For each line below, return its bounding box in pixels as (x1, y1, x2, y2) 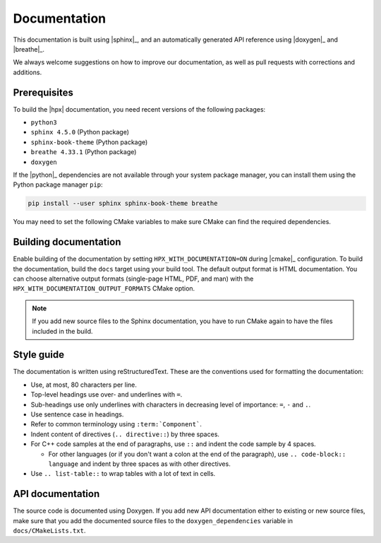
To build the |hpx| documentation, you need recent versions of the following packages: (13, 105, 266, 113)
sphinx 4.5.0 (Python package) (30, 128, 130, 136)
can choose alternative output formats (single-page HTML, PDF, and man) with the (13, 274, 254, 283)
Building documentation (13, 236, 121, 248)
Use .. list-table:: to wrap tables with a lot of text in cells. (30, 469, 216, 478)
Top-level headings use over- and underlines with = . (30, 390, 183, 399)
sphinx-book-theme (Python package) (30, 138, 148, 146)
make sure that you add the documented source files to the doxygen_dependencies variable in (13, 516, 293, 525)
